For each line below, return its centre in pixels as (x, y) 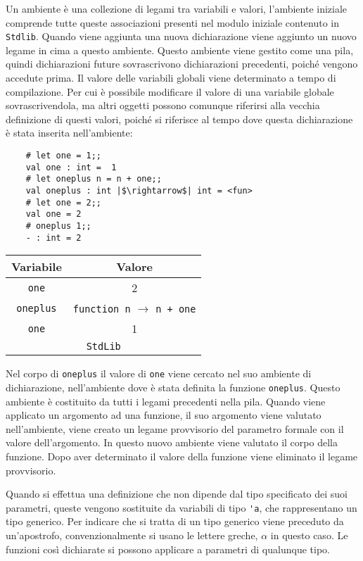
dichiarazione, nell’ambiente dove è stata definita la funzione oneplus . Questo (173, 387)
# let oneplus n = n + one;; (94, 179)
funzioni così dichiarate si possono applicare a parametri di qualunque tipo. (168, 549)
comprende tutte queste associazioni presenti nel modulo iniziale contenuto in (173, 22)
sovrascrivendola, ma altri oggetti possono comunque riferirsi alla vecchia (163, 105)
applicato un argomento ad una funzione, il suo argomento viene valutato (164, 415)
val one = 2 (53, 214)
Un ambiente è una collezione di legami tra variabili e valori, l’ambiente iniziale (177, 8)
